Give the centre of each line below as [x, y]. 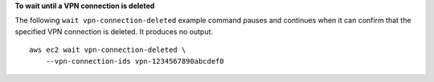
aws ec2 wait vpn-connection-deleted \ [108, 50]
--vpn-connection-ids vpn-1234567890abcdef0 [135, 61]
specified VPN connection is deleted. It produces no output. [114, 31]
